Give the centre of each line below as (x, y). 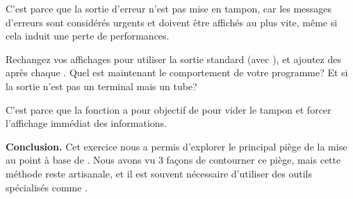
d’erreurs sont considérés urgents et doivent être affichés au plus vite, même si (172, 22)
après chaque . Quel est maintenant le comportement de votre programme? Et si (177, 72)
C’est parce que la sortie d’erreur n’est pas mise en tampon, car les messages (169, 8)
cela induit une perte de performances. (88, 36)
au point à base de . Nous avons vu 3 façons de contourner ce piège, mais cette (173, 160)
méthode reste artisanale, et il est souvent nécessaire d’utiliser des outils (159, 173)
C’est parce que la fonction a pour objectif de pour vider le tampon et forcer (169, 109)
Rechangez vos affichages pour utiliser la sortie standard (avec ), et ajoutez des (173, 59)
